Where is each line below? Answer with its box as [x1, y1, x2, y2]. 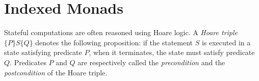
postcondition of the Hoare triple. [4, 67, 108, 77]
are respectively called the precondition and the [77, 57, 225, 67]
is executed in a [201, 37, 251, 47]
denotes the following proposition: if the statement [35, 37, 193, 47]
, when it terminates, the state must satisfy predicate [89, 47, 255, 58]
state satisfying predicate [4, 47, 82, 58]
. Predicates [10, 57, 46, 67]
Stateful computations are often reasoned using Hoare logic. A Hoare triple [4, 27, 238, 38]
